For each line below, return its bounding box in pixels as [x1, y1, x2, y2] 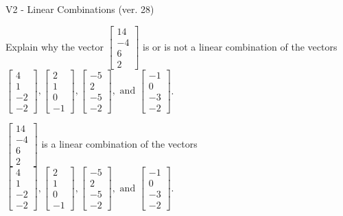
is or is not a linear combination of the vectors [143, 39, 338, 53]
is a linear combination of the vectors [41, 136, 198, 150]
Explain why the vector [5, 39, 104, 53]
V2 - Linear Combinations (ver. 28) [5, 2, 154, 16]
